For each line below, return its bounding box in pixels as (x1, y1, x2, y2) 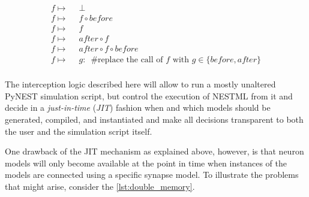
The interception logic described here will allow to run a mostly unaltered (5, 78, 276, 90)
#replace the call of (91, 56, 163, 65)
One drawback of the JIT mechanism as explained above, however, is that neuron (5, 145, 304, 157)
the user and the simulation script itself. (5, 125, 152, 137)
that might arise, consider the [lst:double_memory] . (5, 180, 195, 192)
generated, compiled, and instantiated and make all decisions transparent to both (5, 113, 304, 125)
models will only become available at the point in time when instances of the (5, 156, 287, 169)
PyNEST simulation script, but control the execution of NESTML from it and (5, 89, 293, 102)
